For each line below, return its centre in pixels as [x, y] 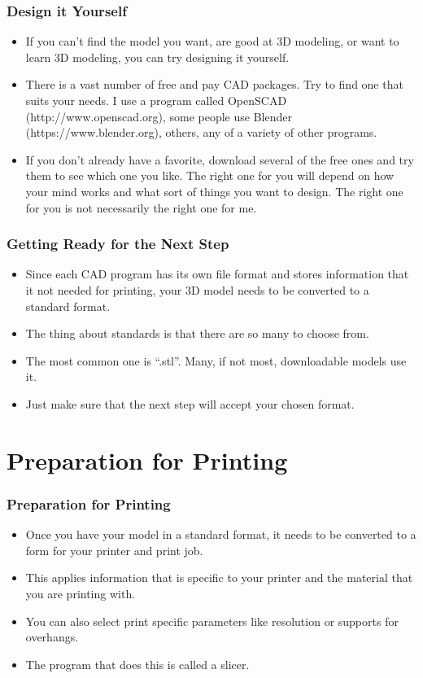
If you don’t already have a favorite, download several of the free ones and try [220, 159]
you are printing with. [81, 593]
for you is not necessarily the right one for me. [141, 207]
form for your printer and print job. [114, 550]
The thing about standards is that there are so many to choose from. [197, 333]
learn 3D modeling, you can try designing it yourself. [157, 57]
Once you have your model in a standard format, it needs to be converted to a [221, 534]
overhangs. [52, 637]
